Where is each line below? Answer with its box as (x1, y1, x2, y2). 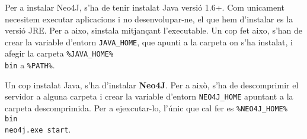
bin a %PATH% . (5, 59, 55, 71)
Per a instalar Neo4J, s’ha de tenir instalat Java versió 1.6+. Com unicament (5, 1, 284, 13)
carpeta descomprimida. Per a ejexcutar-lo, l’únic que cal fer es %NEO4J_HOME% (5, 102, 287, 114)
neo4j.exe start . (5, 123, 71, 135)
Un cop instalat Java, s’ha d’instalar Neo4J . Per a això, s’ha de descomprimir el (5, 78, 299, 91)
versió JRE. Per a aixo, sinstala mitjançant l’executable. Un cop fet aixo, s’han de (5, 24, 303, 37)
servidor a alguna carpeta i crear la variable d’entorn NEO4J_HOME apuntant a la (5, 90, 293, 102)
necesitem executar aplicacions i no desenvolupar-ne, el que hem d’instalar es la (5, 12, 293, 25)
